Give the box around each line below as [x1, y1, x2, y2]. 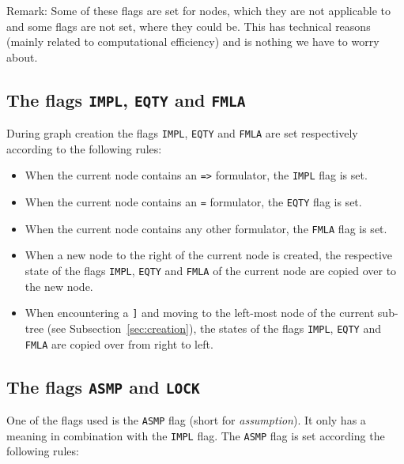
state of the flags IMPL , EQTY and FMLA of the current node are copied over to [25, 262, 397, 278]
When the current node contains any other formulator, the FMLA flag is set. [25, 220, 387, 236]
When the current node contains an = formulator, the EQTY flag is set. [25, 194, 362, 210]
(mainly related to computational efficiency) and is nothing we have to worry [6, 33, 379, 50]
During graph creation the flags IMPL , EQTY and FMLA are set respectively [6, 125, 358, 141]
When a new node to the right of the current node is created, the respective [25, 247, 393, 263]
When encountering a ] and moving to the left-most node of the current [25, 304, 375, 321]
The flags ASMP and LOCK [6, 374, 200, 398]
